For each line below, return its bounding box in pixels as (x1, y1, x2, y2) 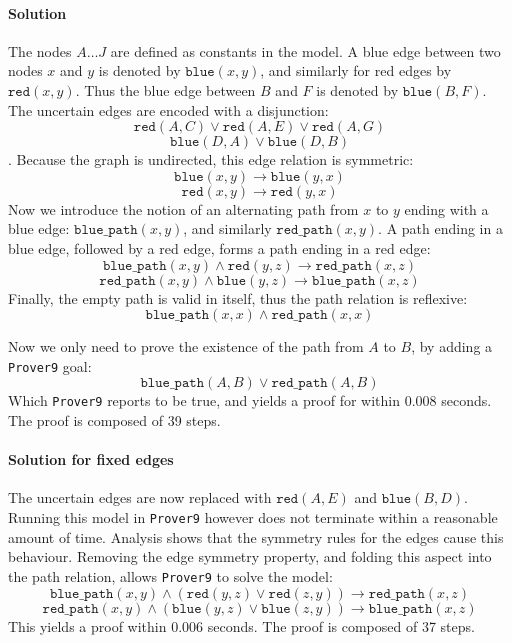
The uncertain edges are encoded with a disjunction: (8, 99, 329, 120)
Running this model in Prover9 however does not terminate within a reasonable (8, 507, 498, 528)
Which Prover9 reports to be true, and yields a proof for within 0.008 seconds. (8, 390, 492, 411)
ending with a (404, 198, 489, 219)
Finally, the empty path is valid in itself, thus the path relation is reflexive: (8, 287, 468, 308)
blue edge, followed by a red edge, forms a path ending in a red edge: (8, 237, 431, 258)
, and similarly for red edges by (260, 60, 452, 81)
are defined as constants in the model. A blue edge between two (110, 40, 501, 61)
